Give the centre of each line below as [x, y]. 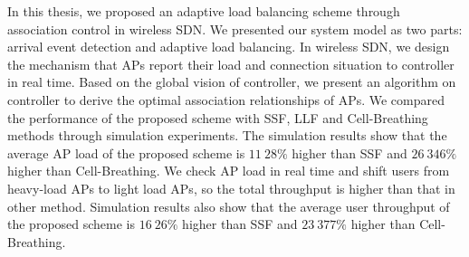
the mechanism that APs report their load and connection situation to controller [231, 64]
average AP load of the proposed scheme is [126, 152]
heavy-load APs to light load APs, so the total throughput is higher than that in [231, 188]
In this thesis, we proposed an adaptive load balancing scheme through [204, 11]
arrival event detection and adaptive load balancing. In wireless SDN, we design [229, 47]
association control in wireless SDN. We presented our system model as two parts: [235, 29]
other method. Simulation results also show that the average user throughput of [229, 206]
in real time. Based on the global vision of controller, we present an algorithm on [232, 82]
